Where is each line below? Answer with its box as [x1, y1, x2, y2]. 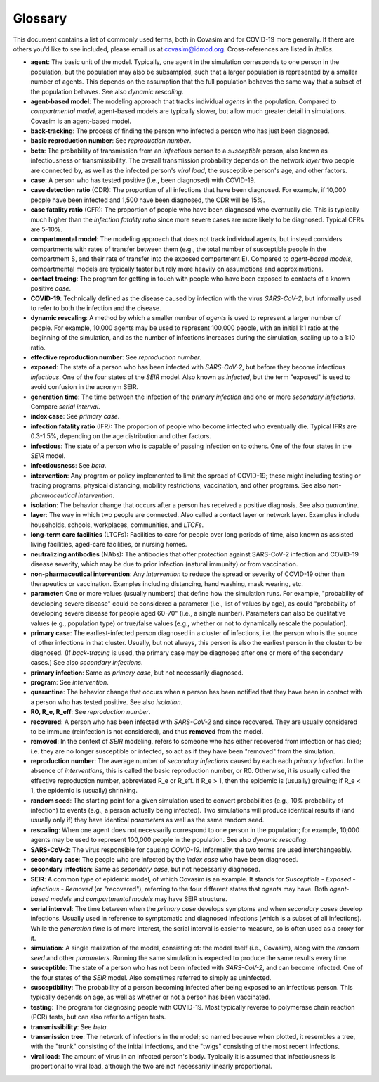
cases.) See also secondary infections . [30, 658, 143, 667]
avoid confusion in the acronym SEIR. [30, 383, 139, 391]
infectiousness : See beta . [30, 462, 107, 470]
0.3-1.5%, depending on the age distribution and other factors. [30, 432, 212, 440]
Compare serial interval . [30, 402, 101, 411]
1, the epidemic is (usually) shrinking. [30, 787, 138, 795]
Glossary [13, 11, 67, 26]
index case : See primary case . [30, 412, 120, 421]
